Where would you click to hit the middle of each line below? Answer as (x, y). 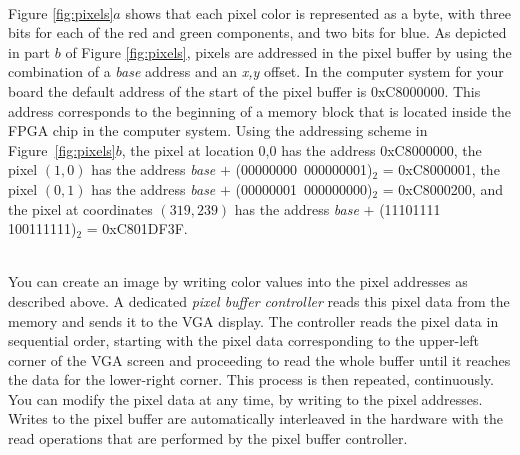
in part (29, 51)
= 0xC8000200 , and (442, 188)
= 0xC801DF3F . (137, 228)
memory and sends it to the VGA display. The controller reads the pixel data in (253, 320)
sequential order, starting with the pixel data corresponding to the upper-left (244, 340)
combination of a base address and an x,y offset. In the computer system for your (256, 71)
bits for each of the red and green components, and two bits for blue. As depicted (257, 32)
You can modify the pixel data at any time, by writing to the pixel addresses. (245, 398)
